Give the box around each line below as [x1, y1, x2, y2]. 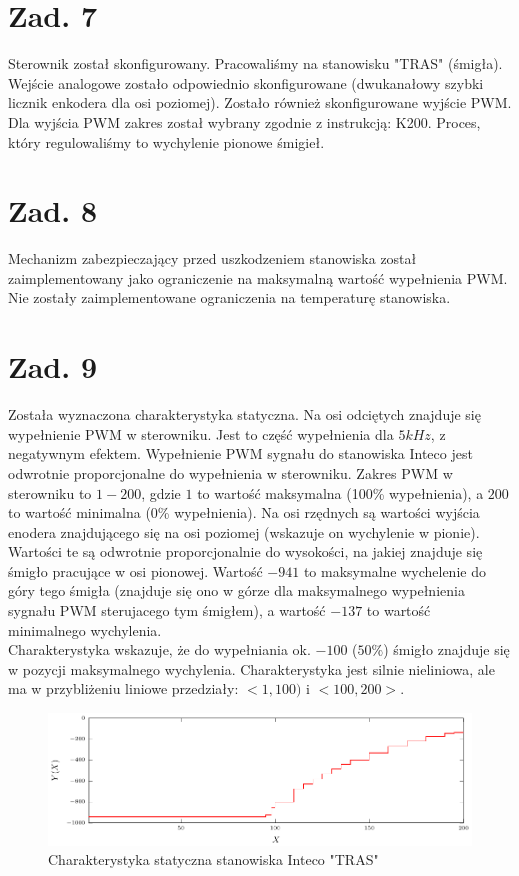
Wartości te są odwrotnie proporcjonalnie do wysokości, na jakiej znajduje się [8, 541, 483, 562]
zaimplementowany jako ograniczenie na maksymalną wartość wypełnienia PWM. [8, 267, 508, 288]
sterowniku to [8, 482, 92, 503]
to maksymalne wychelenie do [303, 560, 486, 581]
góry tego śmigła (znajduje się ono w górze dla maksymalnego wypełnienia [8, 580, 465, 601]
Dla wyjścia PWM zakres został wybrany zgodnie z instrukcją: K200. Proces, [8, 111, 481, 132]
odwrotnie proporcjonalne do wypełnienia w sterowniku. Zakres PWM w [8, 462, 453, 483]
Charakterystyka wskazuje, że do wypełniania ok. [8, 639, 311, 660]
